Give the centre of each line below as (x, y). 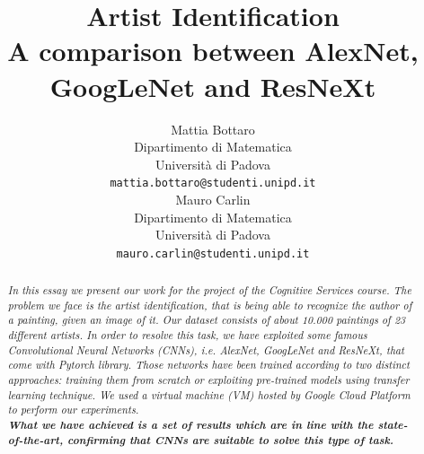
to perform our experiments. (73, 410)
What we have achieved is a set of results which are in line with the (190, 425)
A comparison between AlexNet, (213, 51)
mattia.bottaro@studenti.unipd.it (213, 183)
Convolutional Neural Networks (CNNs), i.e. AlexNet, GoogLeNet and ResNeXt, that (206, 349)
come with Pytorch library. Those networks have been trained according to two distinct (209, 365)
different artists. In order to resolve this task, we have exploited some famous (187, 335)
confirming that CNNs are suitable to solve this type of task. (231, 439)
